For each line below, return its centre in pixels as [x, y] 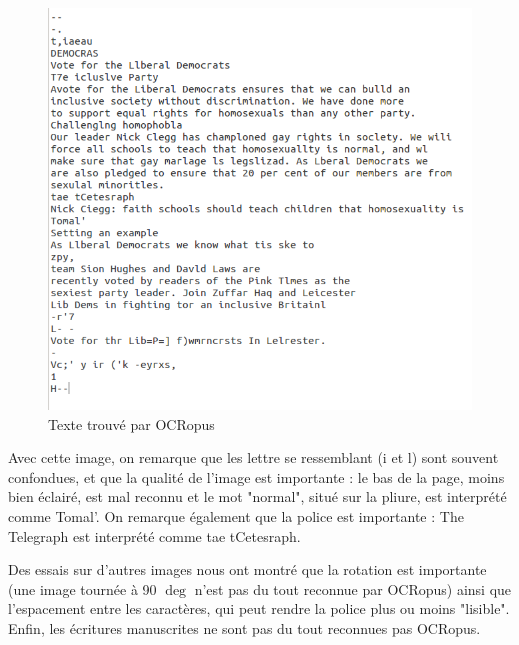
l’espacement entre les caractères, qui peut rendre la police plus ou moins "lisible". [259, 608]
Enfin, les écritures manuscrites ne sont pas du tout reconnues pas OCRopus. [244, 627]
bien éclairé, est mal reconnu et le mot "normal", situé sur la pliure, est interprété [257, 496]
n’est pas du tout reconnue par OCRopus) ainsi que [353, 588]
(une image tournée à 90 [82, 588]
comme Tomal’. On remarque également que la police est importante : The [236, 516]
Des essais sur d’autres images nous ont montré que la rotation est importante [247, 569]
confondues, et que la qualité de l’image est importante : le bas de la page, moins [256, 476]
